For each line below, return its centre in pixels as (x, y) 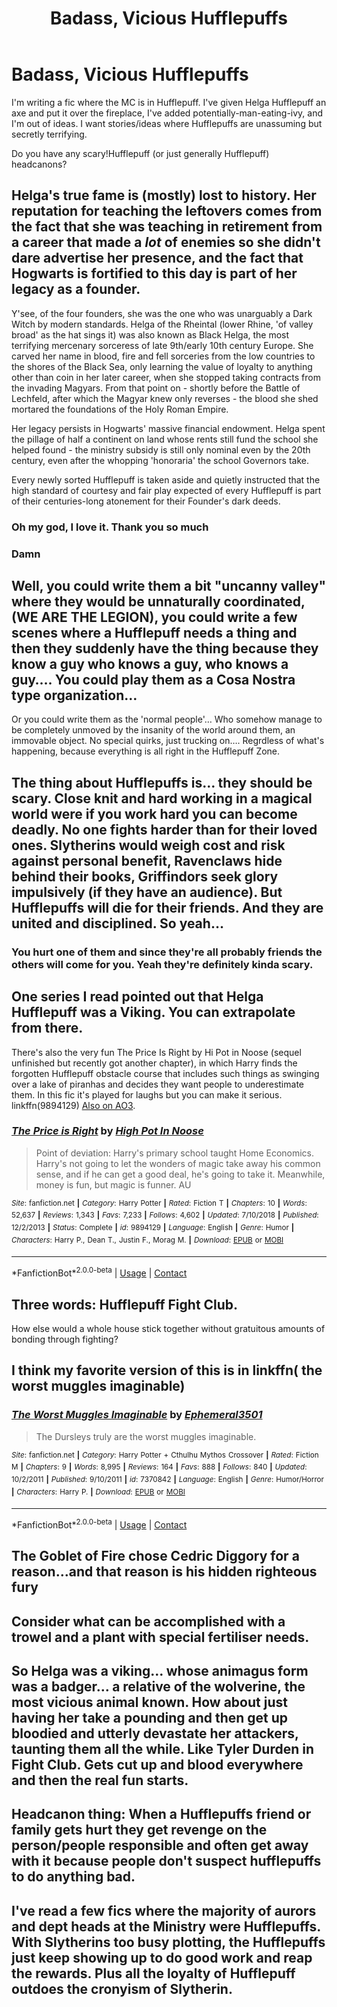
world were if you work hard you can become (154, 813)
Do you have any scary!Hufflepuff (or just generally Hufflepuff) (140, 153)
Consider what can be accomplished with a (148, 1621)
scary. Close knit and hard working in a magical (162, 798)
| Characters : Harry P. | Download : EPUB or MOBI (98, 1492)
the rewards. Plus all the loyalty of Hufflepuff (153, 1973)
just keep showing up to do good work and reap (162, 1957)
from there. (47, 1028)
